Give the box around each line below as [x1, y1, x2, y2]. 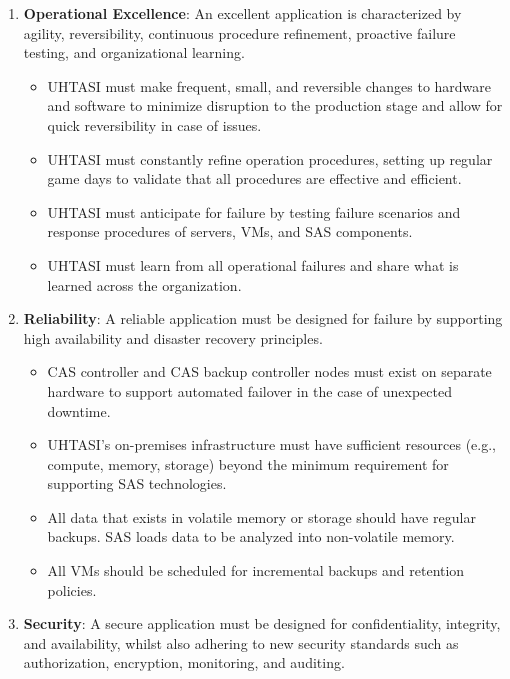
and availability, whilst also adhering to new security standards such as [23, 632, 459, 653]
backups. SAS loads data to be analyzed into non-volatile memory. [47, 526, 455, 547]
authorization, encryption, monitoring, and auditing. [23, 652, 345, 673]
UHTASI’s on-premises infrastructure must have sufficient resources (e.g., [47, 434, 497, 455]
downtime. [47, 400, 111, 421]
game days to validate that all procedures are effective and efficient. [47, 168, 462, 189]
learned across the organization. [47, 274, 242, 295]
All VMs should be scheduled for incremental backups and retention [47, 560, 465, 581]
